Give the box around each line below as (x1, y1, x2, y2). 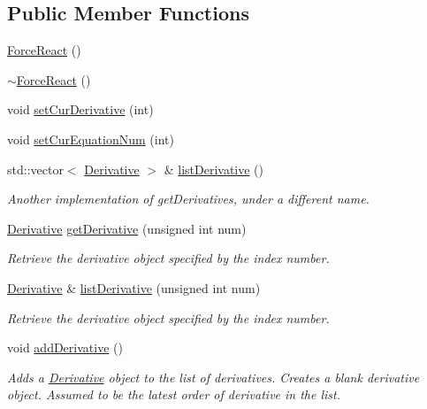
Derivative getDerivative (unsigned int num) (7, 219, 247, 237)
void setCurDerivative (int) (7, 100, 154, 119)
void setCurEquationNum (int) (7, 129, 174, 148)
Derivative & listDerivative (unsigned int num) (7, 278, 261, 297)
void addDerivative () (7, 338, 123, 357)
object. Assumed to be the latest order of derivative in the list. (7, 385, 341, 404)
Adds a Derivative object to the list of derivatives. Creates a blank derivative (7, 367, 420, 386)
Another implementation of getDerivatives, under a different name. (7, 189, 370, 208)
